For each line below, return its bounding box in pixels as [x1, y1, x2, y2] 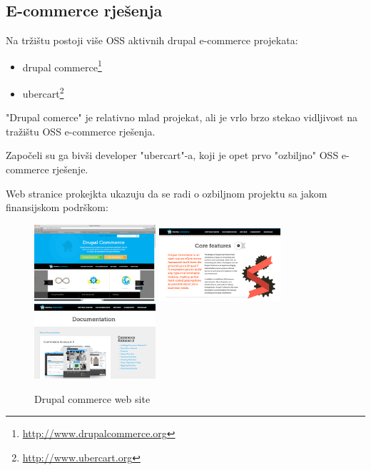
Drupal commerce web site [34, 391, 151, 406]
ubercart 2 [22, 84, 64, 101]
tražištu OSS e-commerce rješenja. [6, 123, 156, 138]
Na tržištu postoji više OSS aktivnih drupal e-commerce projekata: [6, 33, 298, 48]
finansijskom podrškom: [6, 200, 108, 215]
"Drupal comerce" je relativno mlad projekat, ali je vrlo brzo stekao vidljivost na [6, 110, 357, 125]
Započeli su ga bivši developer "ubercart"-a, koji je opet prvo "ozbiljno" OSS [6, 148, 339, 163]
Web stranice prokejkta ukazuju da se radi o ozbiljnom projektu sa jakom [6, 185, 327, 200]
